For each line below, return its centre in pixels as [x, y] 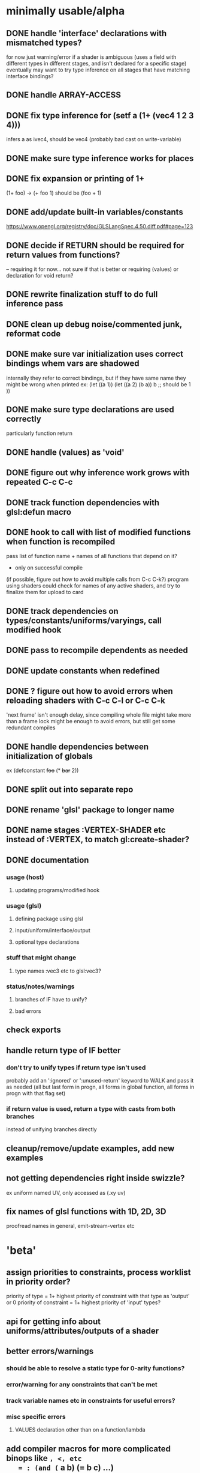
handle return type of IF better [63, 1050]
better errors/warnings [50, 1351]
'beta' [21, 1250]
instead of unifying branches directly [51, 1129]
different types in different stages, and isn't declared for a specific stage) [96, 63]
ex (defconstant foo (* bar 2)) [43, 771]
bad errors [28, 1011]
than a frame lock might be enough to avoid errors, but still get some [91, 721]
